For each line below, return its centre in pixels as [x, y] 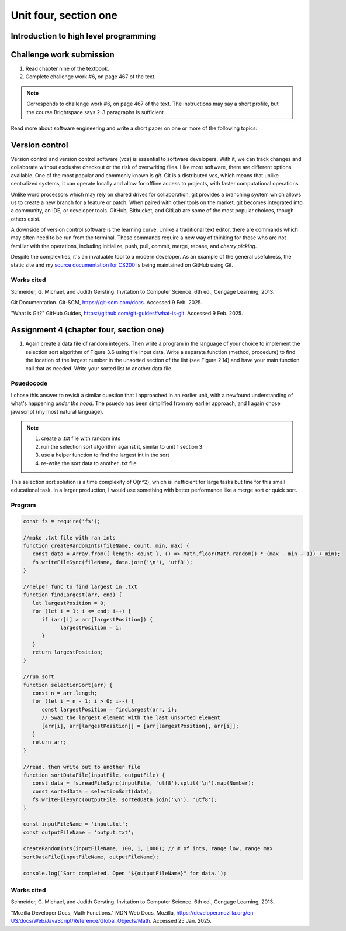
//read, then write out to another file [82, 767]
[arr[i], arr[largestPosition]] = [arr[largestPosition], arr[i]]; [140, 726]
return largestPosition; [68, 652]
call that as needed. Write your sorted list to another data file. [99, 368]
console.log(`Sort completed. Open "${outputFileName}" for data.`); [125, 873]
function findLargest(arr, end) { [72, 595]
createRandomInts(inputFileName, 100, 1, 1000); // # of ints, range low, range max [148, 849]
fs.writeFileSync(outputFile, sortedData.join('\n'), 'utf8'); [125, 800]
